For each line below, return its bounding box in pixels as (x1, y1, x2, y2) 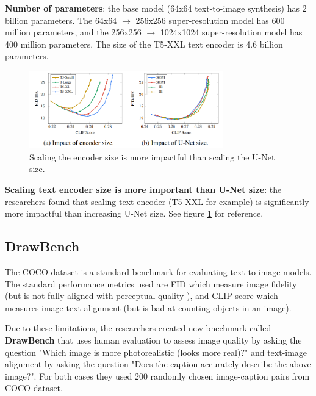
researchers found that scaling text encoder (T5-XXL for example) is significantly (5, 195, 309, 207)
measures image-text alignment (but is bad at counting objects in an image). (5, 301, 292, 314)
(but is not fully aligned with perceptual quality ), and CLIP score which (5, 289, 278, 302)
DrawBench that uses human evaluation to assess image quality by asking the (5, 333, 302, 346)
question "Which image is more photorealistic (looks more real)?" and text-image (5, 345, 307, 358)
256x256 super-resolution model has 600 (135, 13, 285, 26)
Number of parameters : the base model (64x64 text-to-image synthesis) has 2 (5, 2, 307, 14)
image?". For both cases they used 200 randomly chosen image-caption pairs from (5, 369, 310, 382)
